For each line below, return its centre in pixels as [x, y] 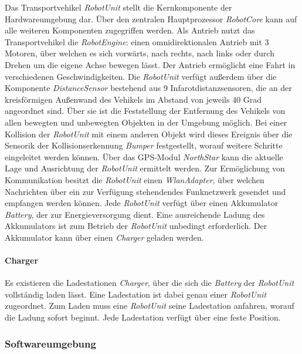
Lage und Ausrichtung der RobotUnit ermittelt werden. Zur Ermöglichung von [145, 168]
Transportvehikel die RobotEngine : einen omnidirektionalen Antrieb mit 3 [137, 41]
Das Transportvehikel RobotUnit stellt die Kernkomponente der [118, 7]
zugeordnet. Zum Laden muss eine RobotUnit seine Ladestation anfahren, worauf [150, 306]
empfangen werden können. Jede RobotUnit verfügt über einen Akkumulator [142, 203]
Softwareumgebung [50, 343]
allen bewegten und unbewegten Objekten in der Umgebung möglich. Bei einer [146, 122]
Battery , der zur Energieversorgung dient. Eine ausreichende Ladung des [135, 214]
